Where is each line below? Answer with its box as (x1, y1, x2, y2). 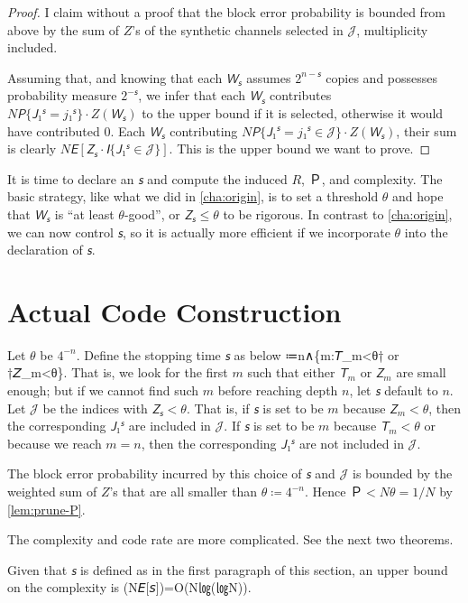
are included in (128, 416, 211, 435)
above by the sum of (7, 20, 120, 39)
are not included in (298, 433, 404, 452)
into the (404, 222, 448, 241)
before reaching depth (217, 381, 338, 400)
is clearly (7, 139, 57, 158)
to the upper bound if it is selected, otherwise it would (142, 103, 444, 122)
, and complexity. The (321, 169, 443, 188)
